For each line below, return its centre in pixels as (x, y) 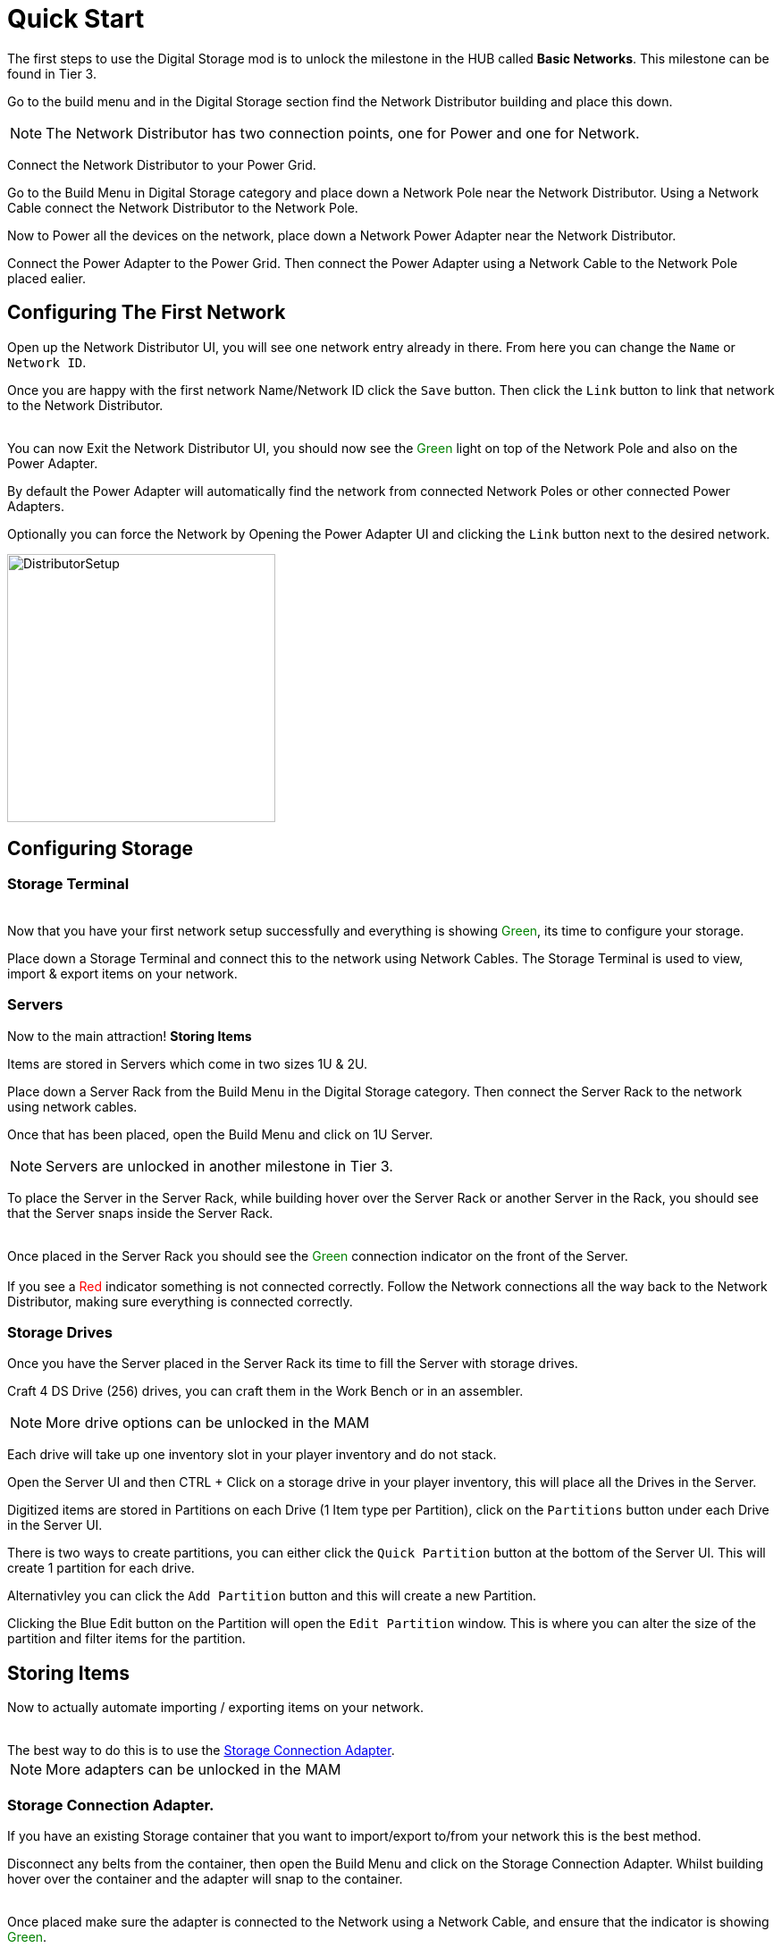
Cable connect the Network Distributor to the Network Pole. (183, 207)
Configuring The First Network (147, 313)
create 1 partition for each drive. (101, 1568)
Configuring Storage (101, 849)
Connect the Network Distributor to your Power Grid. (162, 164)
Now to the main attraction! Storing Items (130, 1036)
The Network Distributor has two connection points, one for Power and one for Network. (343, 133)
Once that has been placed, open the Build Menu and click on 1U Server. (220, 1134)
